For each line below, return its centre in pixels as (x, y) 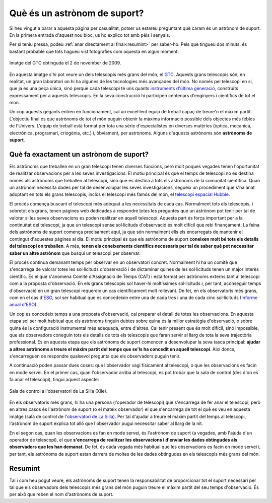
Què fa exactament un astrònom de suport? (79, 154)
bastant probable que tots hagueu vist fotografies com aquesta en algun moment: (94, 51)
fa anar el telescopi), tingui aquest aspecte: (54, 380)
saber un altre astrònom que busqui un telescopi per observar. (75, 253)
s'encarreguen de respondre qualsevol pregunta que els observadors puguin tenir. (95, 356)
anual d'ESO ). (23, 305)
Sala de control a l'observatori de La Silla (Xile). (58, 391)
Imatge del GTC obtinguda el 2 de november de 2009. (65, 63)
